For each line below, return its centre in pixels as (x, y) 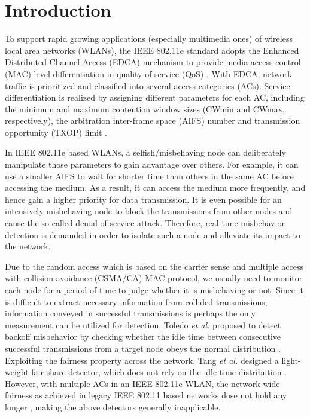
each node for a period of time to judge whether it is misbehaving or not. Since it (154, 290)
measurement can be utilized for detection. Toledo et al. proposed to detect (143, 325)
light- (291, 360)
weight (17, 372)
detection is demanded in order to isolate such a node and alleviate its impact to (153, 234)
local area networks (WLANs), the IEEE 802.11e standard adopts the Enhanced (152, 50)
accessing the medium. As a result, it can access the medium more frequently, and (155, 188)
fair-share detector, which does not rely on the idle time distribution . (159, 372)
